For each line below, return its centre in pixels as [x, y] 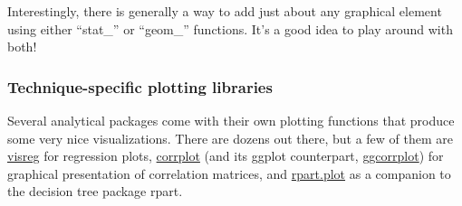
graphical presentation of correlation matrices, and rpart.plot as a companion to [229, 173]
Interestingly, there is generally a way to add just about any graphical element [225, 11]
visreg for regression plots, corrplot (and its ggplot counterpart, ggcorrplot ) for [226, 156]
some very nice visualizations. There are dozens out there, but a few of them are [230, 138]
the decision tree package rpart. [95, 191]
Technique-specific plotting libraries [140, 86]
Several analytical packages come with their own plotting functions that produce [231, 120]
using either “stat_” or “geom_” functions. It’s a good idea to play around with [230, 28]
